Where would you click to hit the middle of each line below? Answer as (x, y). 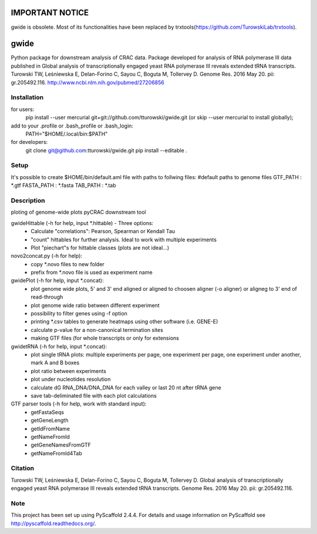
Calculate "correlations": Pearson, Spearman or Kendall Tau (103, 231)
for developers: (29, 142)
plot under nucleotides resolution (71, 379)
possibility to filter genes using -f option (79, 314)
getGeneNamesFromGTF (61, 445)
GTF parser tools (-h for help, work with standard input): (79, 404)
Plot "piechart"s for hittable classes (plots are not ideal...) (100, 247)
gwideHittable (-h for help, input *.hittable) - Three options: (82, 223)
